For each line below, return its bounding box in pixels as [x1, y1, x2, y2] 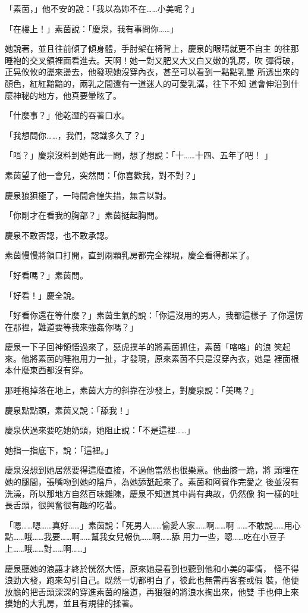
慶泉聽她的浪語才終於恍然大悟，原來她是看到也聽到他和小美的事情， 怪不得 [5, 562, 299, 574]
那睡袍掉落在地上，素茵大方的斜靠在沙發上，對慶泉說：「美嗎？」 [5, 384, 259, 396]
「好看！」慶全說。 [5, 289, 80, 301]
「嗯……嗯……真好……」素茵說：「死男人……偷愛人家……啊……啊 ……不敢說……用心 [5, 518, 301, 531]
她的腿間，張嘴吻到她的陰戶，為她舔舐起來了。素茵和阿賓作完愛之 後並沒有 [5, 476, 299, 488]
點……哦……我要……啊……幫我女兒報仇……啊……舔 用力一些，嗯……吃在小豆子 [5, 530, 285, 543]
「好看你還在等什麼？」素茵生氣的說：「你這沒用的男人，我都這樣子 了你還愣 [5, 309, 303, 321]
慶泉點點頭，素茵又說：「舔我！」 [5, 404, 134, 416]
